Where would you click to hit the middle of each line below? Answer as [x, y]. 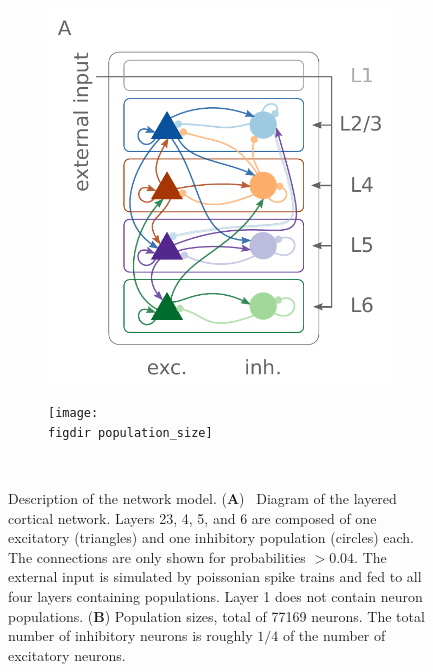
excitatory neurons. [67, 654]
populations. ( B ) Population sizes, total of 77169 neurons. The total [216, 615]
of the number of [334, 635]
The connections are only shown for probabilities [157, 556]
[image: [73, 413]
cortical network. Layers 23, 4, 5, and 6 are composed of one [192, 517]
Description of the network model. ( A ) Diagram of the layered [202, 497]
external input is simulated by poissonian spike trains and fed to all [215, 576]
